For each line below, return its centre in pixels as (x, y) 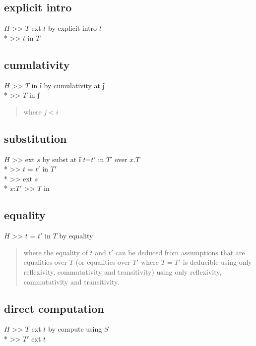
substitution (35, 138)
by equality (76, 236)
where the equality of (56, 252)
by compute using (75, 329)
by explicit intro (73, 28)
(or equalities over (103, 262)
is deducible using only (217, 262)
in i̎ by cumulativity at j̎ (68, 85)
